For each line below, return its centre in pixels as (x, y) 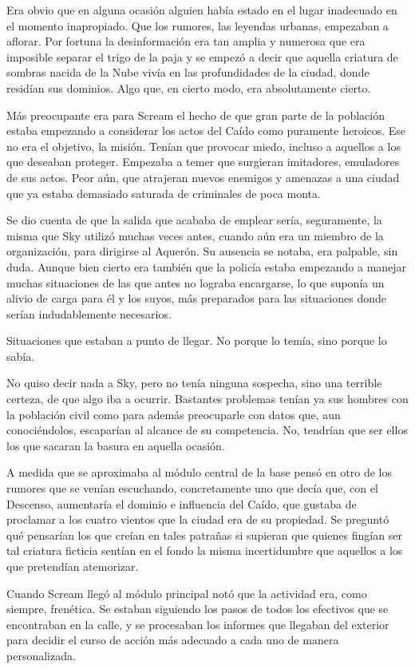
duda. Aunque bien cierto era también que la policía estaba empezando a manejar (207, 266)
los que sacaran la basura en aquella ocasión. (116, 445)
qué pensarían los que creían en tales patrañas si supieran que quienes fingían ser (204, 534)
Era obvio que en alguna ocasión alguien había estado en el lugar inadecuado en (202, 10)
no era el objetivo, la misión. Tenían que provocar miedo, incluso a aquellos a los (204, 146)
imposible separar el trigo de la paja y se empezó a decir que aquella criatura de (202, 56)
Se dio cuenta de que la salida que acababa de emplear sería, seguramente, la (194, 220)
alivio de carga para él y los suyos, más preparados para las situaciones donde (197, 298)
